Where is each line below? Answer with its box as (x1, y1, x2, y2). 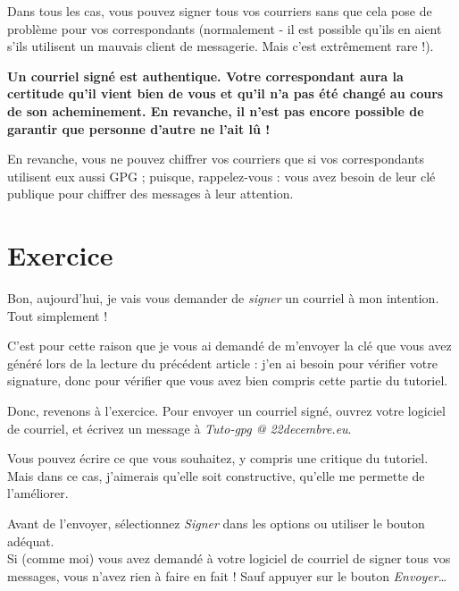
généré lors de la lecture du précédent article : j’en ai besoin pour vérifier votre (7, 353, 438, 372)
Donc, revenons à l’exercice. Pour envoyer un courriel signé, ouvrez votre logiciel (7, 401, 446, 420)
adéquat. (7, 531, 54, 550)
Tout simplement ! (7, 306, 108, 325)
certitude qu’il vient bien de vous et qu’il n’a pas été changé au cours (7, 84, 444, 103)
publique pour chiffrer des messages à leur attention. (7, 184, 294, 203)
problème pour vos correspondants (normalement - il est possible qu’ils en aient (7, 19, 442, 38)
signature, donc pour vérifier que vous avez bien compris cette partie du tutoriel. (7, 371, 448, 390)
